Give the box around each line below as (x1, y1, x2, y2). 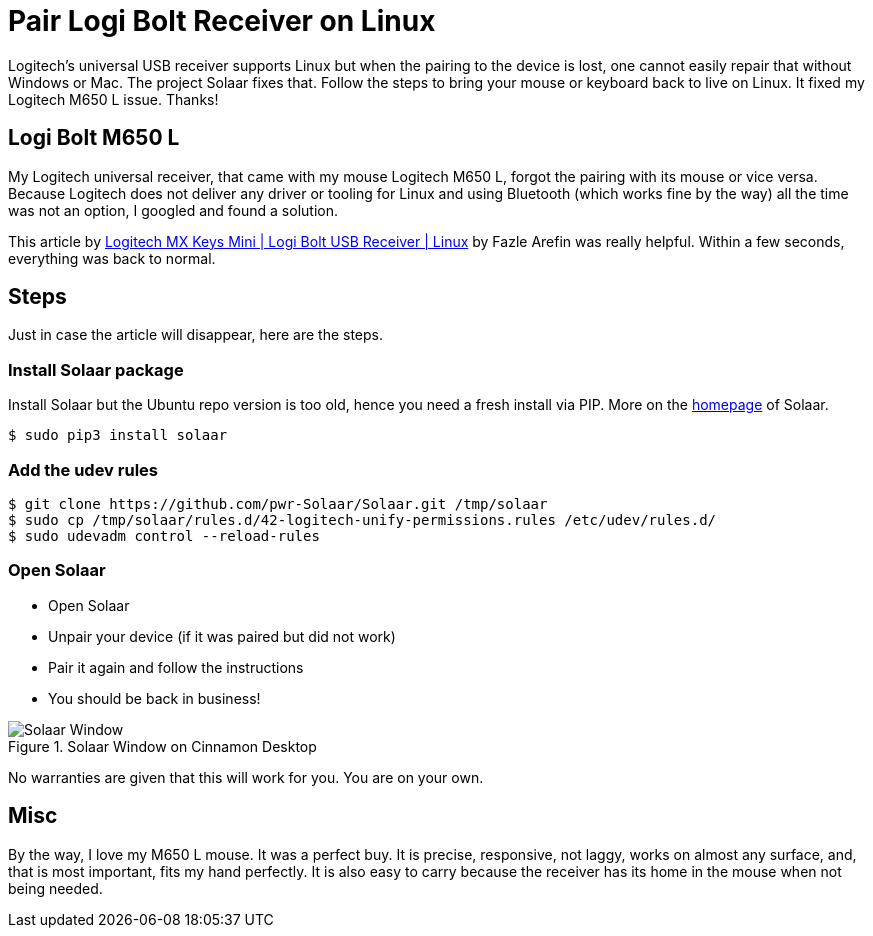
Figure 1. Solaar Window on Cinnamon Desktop (8, 737, 317, 755)
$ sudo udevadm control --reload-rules (8, 527, 320, 544)
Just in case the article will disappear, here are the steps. (8, 326, 384, 344)
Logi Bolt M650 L (8, 125, 180, 151)
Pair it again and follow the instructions (48, 658, 304, 676)
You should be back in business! (48, 689, 261, 707)
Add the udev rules (8, 459, 158, 480)
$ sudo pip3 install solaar (8, 427, 228, 444)
